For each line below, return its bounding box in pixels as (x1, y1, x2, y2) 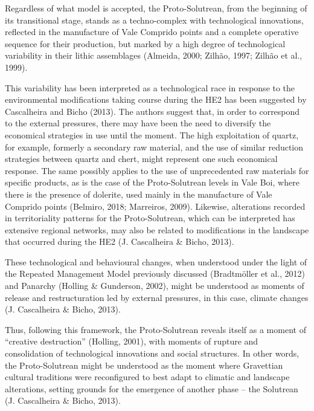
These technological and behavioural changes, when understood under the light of (5, 255, 307, 268)
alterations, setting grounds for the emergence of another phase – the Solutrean (5, 382, 298, 395)
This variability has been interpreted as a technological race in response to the (5, 81, 295, 94)
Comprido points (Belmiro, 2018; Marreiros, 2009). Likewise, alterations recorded (5, 199, 306, 212)
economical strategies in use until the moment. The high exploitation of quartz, (5, 128, 299, 141)
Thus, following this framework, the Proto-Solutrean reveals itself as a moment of (5, 323, 306, 335)
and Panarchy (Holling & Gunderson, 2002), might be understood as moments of (5, 279, 304, 292)
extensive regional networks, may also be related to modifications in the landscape (5, 223, 309, 236)
